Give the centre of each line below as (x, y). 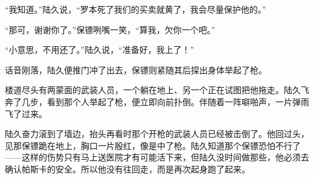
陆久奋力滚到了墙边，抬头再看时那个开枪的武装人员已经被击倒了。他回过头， (157, 134)
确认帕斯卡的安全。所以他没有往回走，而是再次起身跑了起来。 (127, 168)
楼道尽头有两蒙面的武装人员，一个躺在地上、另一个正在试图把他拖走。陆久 (153, 90)
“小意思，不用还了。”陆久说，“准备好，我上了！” (100, 50)
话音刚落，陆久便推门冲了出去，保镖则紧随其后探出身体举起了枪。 (136, 69)
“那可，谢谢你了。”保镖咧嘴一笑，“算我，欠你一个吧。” (110, 29)
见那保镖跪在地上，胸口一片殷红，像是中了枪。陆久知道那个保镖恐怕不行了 (153, 145)
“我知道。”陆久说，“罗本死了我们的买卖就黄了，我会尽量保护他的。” (136, 9)
